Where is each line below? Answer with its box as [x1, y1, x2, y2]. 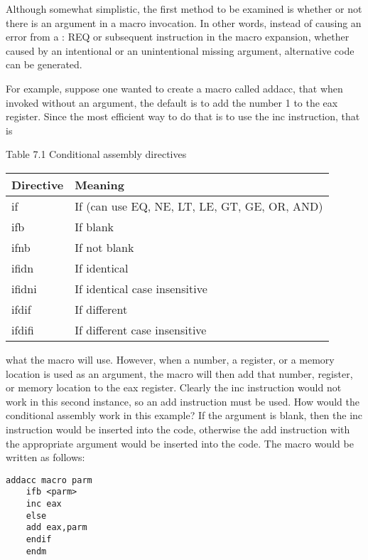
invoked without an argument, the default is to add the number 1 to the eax [6, 95, 338, 110]
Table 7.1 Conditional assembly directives [6, 147, 187, 162]
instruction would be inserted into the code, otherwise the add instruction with [6, 421, 350, 436]
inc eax [26, 499, 62, 509]
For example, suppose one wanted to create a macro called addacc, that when [6, 80, 343, 95]
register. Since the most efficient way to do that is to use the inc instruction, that [6, 109, 360, 124]
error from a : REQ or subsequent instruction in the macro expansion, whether [6, 29, 350, 44]
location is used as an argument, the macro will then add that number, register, [6, 366, 353, 381]
